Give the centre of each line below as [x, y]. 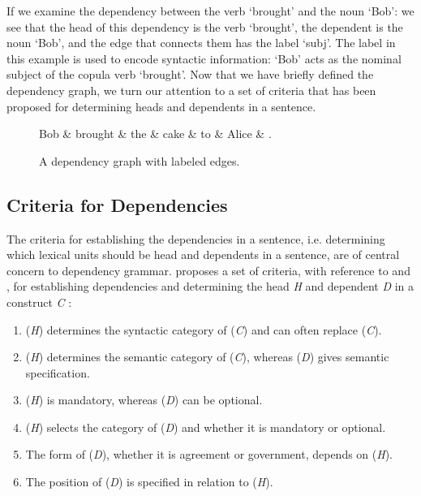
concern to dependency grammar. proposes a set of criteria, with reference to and [208, 270]
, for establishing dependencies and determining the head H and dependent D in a [210, 286]
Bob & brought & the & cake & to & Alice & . [155, 134]
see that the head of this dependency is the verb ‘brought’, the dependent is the [205, 26]
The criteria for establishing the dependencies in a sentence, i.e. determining [196, 238]
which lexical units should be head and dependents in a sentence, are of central [203, 254]
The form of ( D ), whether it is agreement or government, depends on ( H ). [209, 454]
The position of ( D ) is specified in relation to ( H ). [149, 482]
